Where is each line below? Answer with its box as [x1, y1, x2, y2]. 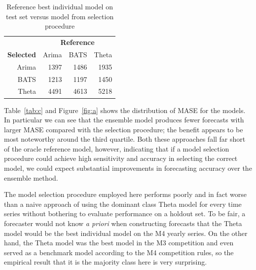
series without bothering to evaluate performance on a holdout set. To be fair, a [4, 208, 246, 219]
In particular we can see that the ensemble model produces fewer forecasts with [4, 115, 244, 125]
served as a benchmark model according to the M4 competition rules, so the [4, 247, 234, 257]
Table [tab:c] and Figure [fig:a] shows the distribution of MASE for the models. [4, 105, 246, 115]
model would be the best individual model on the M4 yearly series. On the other [4, 228, 248, 238]
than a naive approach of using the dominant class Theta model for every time [4, 198, 242, 209]
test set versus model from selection [5, 11, 114, 21]
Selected [7, 49, 36, 59]
